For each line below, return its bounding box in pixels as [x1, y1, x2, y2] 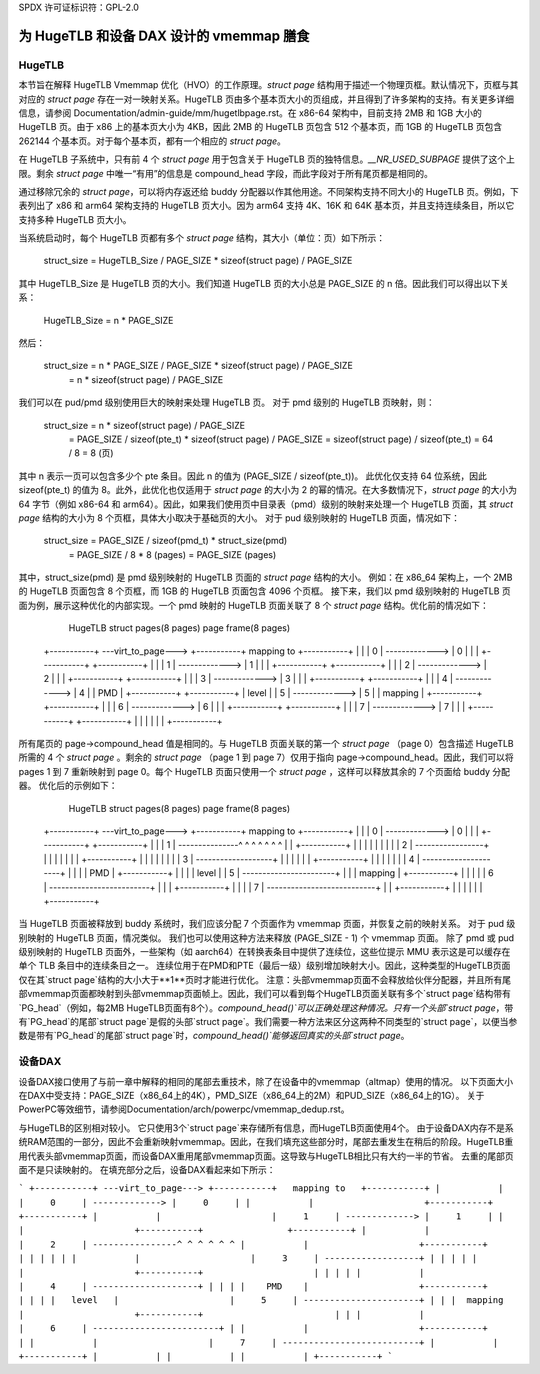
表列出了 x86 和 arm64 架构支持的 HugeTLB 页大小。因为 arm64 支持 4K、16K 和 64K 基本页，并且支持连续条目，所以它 [18, 200, 515, 212]
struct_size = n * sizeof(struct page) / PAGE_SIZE [43, 419, 245, 431]
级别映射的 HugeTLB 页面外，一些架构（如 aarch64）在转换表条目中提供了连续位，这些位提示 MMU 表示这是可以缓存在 [18, 946, 511, 958]
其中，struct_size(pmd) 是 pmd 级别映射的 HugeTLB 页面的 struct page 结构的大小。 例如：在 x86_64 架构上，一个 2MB [18, 571, 513, 584]
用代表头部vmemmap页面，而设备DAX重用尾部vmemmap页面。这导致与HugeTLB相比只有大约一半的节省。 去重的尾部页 [18, 1150, 514, 1162]
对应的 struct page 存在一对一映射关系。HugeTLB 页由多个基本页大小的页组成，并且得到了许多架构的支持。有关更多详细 [18, 93, 515, 105]
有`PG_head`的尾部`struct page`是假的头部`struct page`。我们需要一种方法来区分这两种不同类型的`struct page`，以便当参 [18, 1016, 518, 1028]
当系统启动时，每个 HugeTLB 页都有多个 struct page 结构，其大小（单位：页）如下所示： [18, 232, 386, 244]
